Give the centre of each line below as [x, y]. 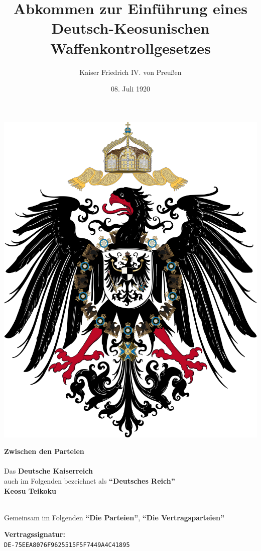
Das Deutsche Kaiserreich [48, 471]
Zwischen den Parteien [44, 451]
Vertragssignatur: [35, 534]
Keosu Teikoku [30, 490]
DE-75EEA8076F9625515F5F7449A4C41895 [67, 545]
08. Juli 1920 [130, 89]
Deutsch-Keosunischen [130, 28]
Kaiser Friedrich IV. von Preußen [130, 72]
